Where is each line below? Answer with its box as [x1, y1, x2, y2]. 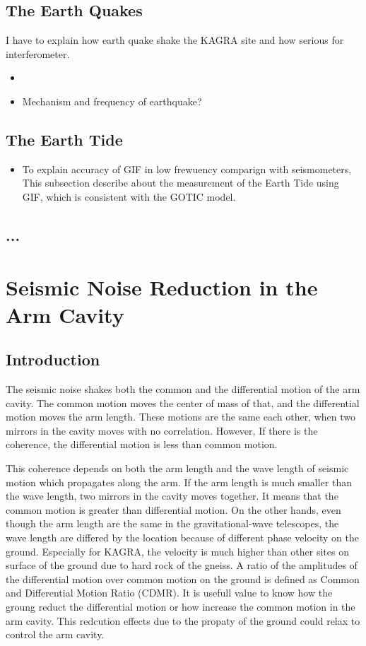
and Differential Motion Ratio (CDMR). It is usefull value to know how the [6, 585, 333, 600]
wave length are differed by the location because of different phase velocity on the [6, 530, 359, 545]
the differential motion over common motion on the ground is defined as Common [6, 571, 360, 586]
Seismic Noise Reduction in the [6, 272, 318, 301]
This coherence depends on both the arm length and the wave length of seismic [6, 461, 349, 476]
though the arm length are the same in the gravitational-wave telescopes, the [6, 516, 339, 531]
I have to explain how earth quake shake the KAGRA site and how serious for [6, 33, 344, 47]
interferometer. [6, 46, 70, 61]
